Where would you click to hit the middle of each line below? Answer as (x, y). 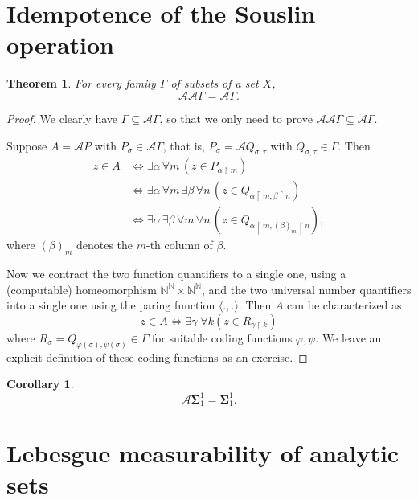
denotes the (104, 245)
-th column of (179, 245)
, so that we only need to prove (236, 118)
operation (61, 45)
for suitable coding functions (222, 337)
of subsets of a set (215, 83)
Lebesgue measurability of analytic (203, 453)
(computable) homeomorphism (82, 289)
